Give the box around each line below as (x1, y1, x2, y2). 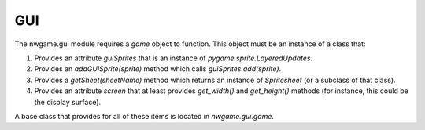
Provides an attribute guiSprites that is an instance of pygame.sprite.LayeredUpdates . (34, 53, 313, 63)
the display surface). (34, 97, 102, 107)
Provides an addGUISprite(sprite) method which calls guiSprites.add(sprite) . (34, 64, 282, 74)
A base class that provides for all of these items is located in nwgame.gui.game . (14, 111, 275, 121)
